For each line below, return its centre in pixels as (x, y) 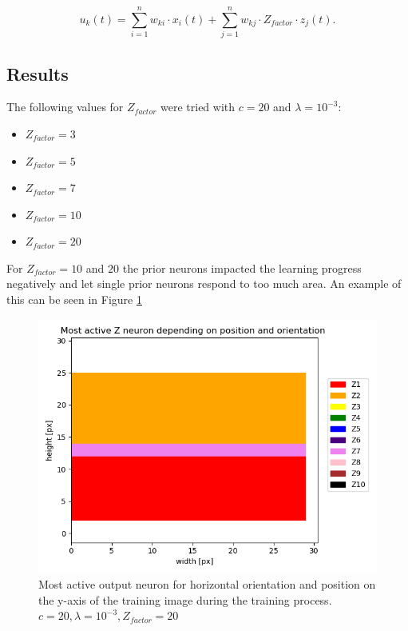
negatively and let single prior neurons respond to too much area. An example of (204, 284)
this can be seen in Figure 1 (74, 300)
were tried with (198, 107)
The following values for (65, 107)
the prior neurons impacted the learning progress (242, 268)
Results (38, 73)
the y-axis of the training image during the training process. (185, 599)
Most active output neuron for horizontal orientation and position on (207, 584)
